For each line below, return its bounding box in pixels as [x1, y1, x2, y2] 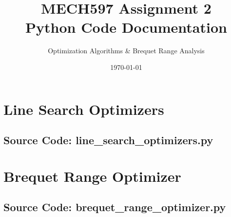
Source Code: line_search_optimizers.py [3, 132, 213, 148]
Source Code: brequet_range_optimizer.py [3, 199, 226, 215]
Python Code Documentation [25, 17, 227, 37]
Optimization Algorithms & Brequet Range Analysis [48, 45, 205, 56]
